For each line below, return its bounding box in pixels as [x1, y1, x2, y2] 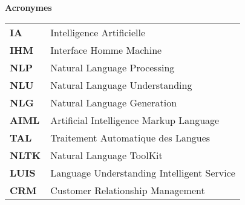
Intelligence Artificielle [50, 25, 146, 39]
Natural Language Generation [50, 95, 177, 109]
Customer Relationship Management [50, 183, 205, 197]
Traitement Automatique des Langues [50, 130, 211, 145]
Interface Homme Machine [50, 42, 162, 57]
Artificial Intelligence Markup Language [50, 112, 220, 127]
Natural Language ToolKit [50, 148, 163, 162]
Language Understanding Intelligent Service [50, 165, 235, 180]
